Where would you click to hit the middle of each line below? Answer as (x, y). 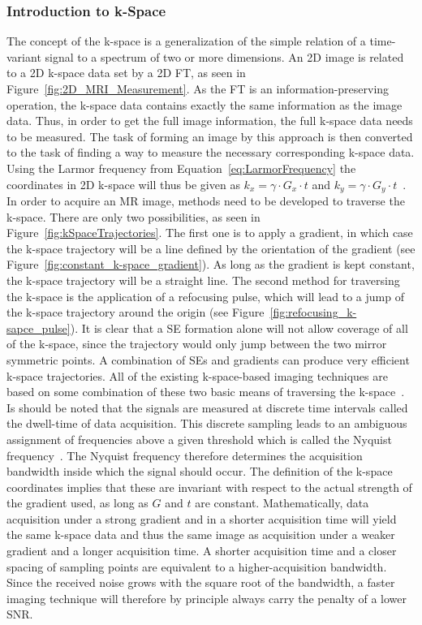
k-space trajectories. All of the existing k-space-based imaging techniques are (197, 375)
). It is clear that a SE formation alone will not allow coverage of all (239, 328)
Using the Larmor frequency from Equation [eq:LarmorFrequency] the (181, 168)
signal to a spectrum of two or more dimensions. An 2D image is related (224, 56)
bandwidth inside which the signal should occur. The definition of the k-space (200, 471)
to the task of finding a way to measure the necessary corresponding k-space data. (211, 152)
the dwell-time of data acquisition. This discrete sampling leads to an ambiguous (207, 423)
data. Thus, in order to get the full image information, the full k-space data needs (210, 121)
